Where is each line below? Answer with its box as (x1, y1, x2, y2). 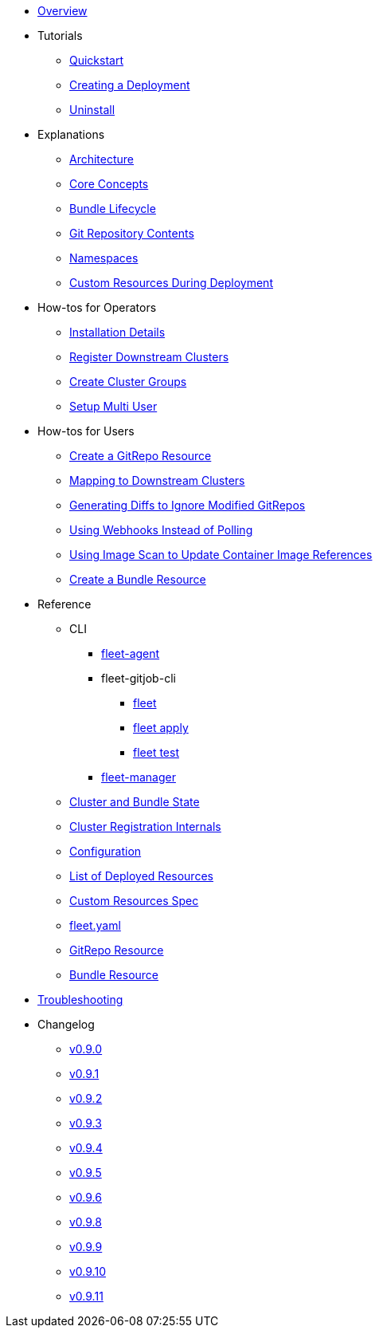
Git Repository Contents (69, 226, 194, 240)
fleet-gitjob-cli (101, 671, 176, 685)
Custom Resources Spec (69, 894, 199, 907)
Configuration (69, 844, 142, 858)
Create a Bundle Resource (69, 573, 206, 586)
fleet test (133, 746, 179, 759)
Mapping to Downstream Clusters (69, 474, 245, 487)
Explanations (37, 128, 105, 141)
